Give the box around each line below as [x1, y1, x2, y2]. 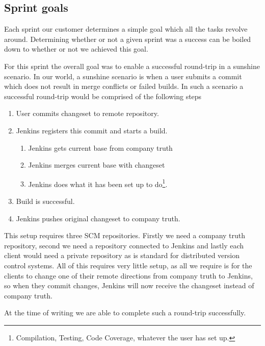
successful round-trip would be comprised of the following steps [4, 90, 202, 101]
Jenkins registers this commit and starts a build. [16, 125, 168, 135]
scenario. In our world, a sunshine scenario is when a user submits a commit [4, 71, 242, 81]
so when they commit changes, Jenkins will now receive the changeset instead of [4, 280, 254, 291]
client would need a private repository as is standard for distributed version [4, 250, 240, 261]
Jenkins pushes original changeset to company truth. [16, 213, 180, 223]
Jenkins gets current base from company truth [28, 142, 173, 153]
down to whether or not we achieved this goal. [4, 43, 148, 54]
